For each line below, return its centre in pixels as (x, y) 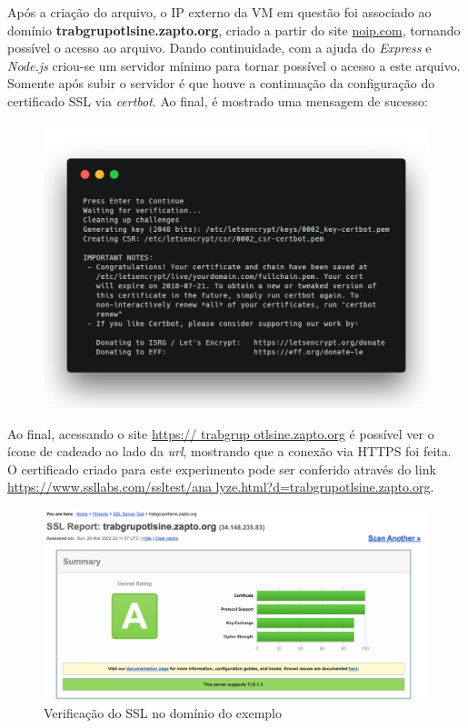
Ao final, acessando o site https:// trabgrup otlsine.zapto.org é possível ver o (221, 433)
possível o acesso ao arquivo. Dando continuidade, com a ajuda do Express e (219, 48)
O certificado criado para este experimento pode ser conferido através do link (222, 469)
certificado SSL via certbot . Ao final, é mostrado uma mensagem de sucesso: (218, 100)
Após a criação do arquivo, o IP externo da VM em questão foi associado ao (219, 12)
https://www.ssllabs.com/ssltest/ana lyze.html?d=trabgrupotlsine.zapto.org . (221, 487)
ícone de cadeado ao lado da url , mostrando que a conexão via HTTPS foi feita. (229, 451)
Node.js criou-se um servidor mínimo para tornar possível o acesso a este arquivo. (234, 65)
